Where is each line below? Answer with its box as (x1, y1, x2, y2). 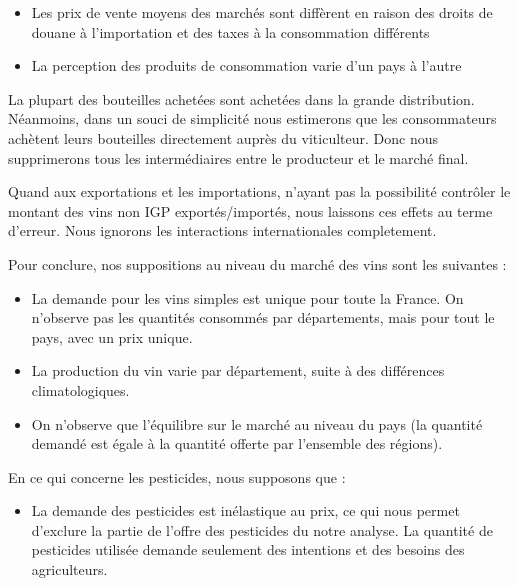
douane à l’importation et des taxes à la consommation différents (31, 21, 430, 42)
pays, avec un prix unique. (31, 326, 193, 347)
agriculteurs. (31, 559, 108, 580)
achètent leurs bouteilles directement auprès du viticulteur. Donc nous (8, 127, 438, 148)
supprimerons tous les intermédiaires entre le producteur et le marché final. (8, 147, 469, 168)
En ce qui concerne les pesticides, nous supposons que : (8, 466, 346, 487)
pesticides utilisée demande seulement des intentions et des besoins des (31, 539, 465, 560)
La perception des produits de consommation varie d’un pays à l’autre (31, 55, 462, 76)
